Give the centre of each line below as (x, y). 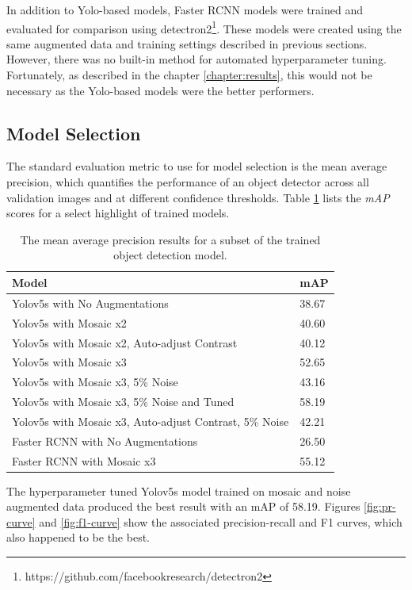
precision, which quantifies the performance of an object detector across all (188, 182)
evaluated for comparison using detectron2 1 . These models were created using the (204, 27)
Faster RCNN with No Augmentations (105, 441)
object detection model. (170, 255)
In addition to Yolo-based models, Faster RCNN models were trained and (185, 10)
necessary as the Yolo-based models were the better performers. (160, 90)
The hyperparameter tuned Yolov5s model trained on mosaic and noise (179, 490)
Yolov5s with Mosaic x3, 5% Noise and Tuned (123, 402)
